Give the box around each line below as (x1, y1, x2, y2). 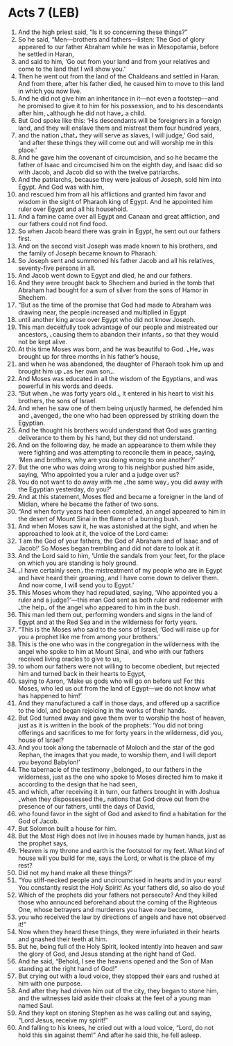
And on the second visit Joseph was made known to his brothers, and (17, 242, 218, 250)
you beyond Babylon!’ (17, 758, 80, 766)
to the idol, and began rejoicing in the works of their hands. (17, 706, 187, 714)
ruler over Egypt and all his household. (17, 205, 128, 213)
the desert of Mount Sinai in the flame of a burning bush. (17, 514, 180, 523)
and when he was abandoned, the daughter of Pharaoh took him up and (17, 360, 224, 368)
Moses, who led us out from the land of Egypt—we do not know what (17, 684, 216, 692)
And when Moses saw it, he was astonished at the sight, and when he (17, 522, 218, 530)
